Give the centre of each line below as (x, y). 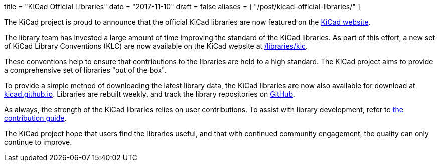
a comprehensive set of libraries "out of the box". (85, 70)
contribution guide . (35, 118)
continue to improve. (38, 142)
